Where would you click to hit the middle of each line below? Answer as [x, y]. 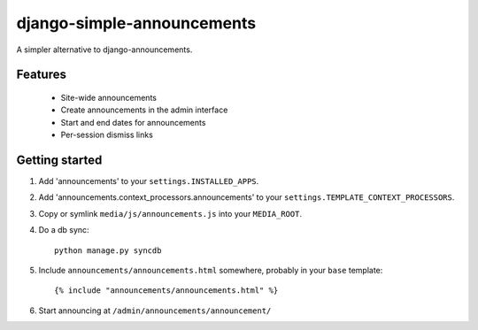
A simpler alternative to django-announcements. [104, 50]
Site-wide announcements [108, 97]
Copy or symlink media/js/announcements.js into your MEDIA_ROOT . [170, 213]
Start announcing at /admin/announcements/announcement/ [155, 311]
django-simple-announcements [136, 23]
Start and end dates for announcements [133, 122]
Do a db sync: [64, 230]
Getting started [59, 160]
